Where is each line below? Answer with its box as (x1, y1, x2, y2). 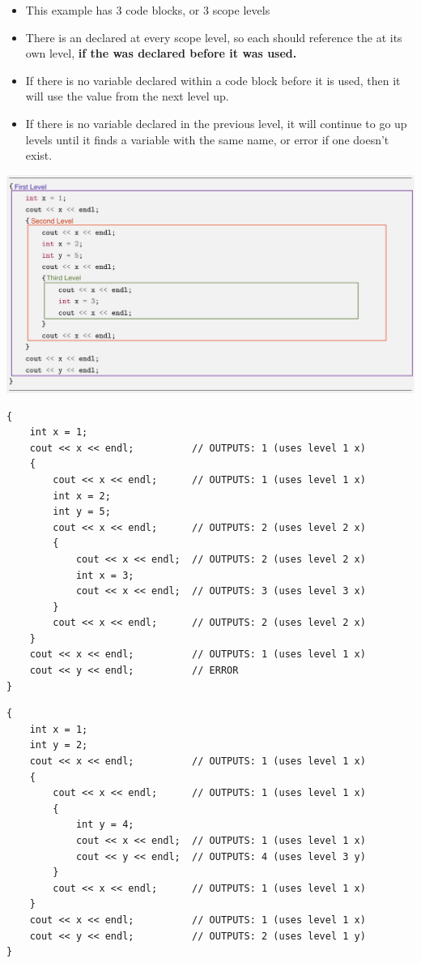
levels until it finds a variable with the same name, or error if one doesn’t (25, 131, 389, 148)
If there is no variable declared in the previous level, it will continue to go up (25, 114, 407, 131)
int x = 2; (53, 490, 111, 502)
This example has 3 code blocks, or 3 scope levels (25, 2, 270, 18)
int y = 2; (29, 739, 88, 751)
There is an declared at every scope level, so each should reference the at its (25, 28, 402, 45)
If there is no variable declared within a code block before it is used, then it (25, 71, 401, 88)
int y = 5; (53, 506, 111, 518)
